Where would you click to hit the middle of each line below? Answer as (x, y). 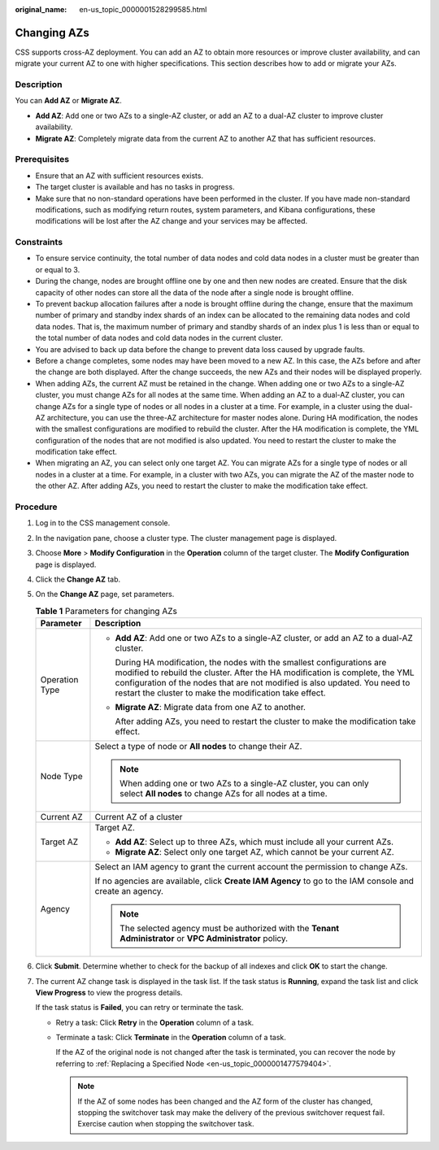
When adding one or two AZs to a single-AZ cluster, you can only (244, 783)
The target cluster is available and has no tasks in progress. (135, 187)
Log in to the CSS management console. (103, 523)
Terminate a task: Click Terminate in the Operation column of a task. (171, 1038)
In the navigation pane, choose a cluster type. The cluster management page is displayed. (186, 538)
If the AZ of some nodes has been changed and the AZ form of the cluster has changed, (225, 1101)
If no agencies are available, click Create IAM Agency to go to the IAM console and (254, 881)
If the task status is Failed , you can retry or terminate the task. (139, 1008)
